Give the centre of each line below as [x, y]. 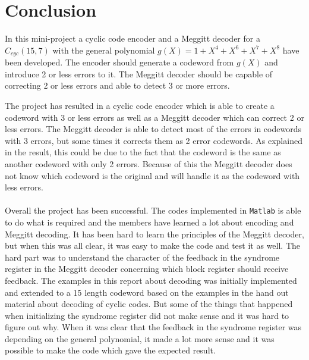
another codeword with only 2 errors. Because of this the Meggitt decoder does [149, 163]
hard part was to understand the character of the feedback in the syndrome [142, 257]
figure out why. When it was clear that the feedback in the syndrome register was [153, 327]
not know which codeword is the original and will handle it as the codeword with [152, 175]
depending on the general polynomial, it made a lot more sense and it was [140, 338]
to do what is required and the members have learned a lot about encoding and [149, 222]
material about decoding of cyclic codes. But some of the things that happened [149, 304]
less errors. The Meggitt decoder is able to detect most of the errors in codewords [153, 129]
